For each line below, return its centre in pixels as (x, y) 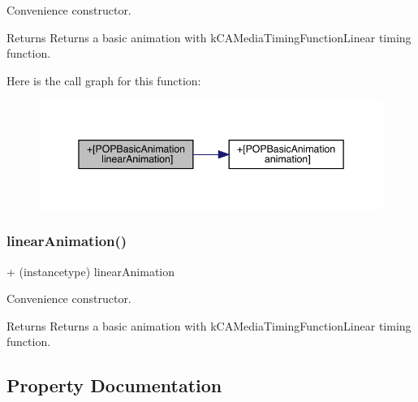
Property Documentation (114, 385)
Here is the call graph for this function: (104, 80)
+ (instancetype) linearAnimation (91, 271)
